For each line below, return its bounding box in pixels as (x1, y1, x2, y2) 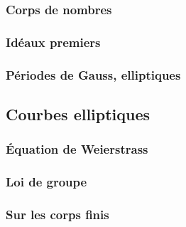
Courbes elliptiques (6, 102, 151, 125)
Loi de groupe (6, 173, 87, 191)
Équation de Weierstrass (6, 140, 148, 158)
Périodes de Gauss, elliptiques (6, 65, 181, 83)
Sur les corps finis (6, 205, 109, 223)
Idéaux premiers (6, 33, 101, 51)
